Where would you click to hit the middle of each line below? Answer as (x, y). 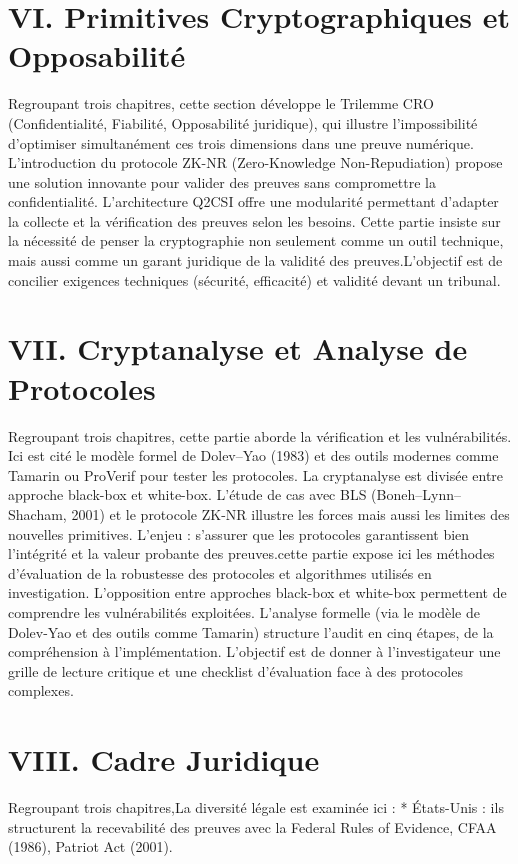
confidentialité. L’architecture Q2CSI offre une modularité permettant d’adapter (253, 201)
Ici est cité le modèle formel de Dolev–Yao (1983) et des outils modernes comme (253, 455)
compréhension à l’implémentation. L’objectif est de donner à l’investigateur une (254, 651)
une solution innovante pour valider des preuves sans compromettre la (222, 181)
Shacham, (37, 513)
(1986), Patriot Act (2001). (90, 846)
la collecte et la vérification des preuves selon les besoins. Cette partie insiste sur (254, 220)
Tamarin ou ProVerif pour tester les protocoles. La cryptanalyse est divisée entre (256, 474)
